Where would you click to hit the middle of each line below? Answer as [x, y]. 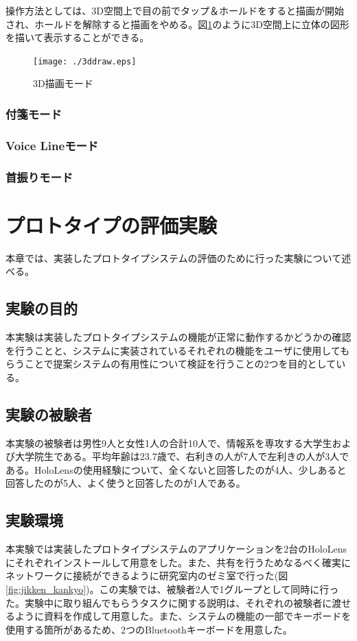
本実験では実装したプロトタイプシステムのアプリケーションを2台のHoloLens [176, 549]
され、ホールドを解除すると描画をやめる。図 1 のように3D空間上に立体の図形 [177, 24]
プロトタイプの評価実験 [112, 225]
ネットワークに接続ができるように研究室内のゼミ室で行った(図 [147, 576]
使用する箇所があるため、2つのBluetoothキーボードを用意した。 [149, 629]
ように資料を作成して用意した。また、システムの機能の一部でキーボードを [183, 616]
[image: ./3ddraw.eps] [85, 61]
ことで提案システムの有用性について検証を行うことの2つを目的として [180, 364]
